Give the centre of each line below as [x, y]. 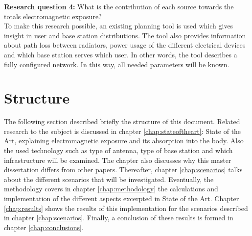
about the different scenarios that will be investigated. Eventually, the [109, 179]
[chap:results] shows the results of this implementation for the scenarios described [126, 208]
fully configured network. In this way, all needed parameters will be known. [117, 64]
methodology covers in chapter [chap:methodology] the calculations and [111, 189]
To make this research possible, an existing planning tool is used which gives [119, 26]
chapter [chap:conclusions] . [44, 227]
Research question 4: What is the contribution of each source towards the [119, 6]
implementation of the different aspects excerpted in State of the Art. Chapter [122, 198]
